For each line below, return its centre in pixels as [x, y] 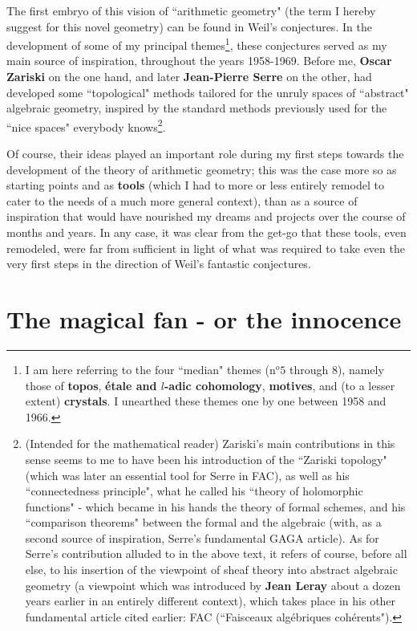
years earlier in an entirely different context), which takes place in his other [211, 601]
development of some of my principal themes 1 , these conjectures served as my [197, 44]
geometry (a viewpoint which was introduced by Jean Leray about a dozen [213, 585]
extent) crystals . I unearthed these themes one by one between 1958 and [206, 401]
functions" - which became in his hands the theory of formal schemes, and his [215, 506]
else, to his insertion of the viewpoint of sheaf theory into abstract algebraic [211, 570]
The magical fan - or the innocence [204, 319]
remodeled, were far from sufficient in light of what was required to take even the [206, 248]
